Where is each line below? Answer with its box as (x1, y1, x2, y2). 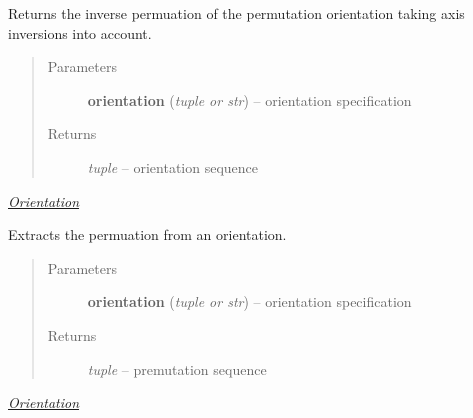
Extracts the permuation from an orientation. (8, 224, 287, 245)
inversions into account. (8, 22, 152, 43)
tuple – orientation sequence (87, 156, 259, 177)
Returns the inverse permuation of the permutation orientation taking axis (8, 3, 465, 23)
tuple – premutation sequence (87, 358, 267, 379)
